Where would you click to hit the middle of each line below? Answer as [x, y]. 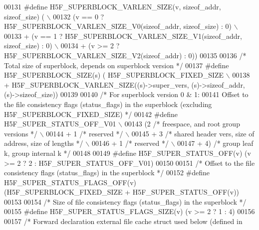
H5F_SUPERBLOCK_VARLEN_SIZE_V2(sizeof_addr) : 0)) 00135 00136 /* [125, 55]
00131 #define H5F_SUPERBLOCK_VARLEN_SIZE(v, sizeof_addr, [113, 6]
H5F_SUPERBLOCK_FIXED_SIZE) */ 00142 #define [91, 114]
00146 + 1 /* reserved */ [130, 143]
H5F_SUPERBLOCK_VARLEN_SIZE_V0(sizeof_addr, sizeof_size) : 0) [118, 26]
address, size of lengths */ [44, 143]
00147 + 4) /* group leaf [215, 143]
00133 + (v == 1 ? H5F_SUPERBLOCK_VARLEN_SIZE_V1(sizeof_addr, [123, 36]
